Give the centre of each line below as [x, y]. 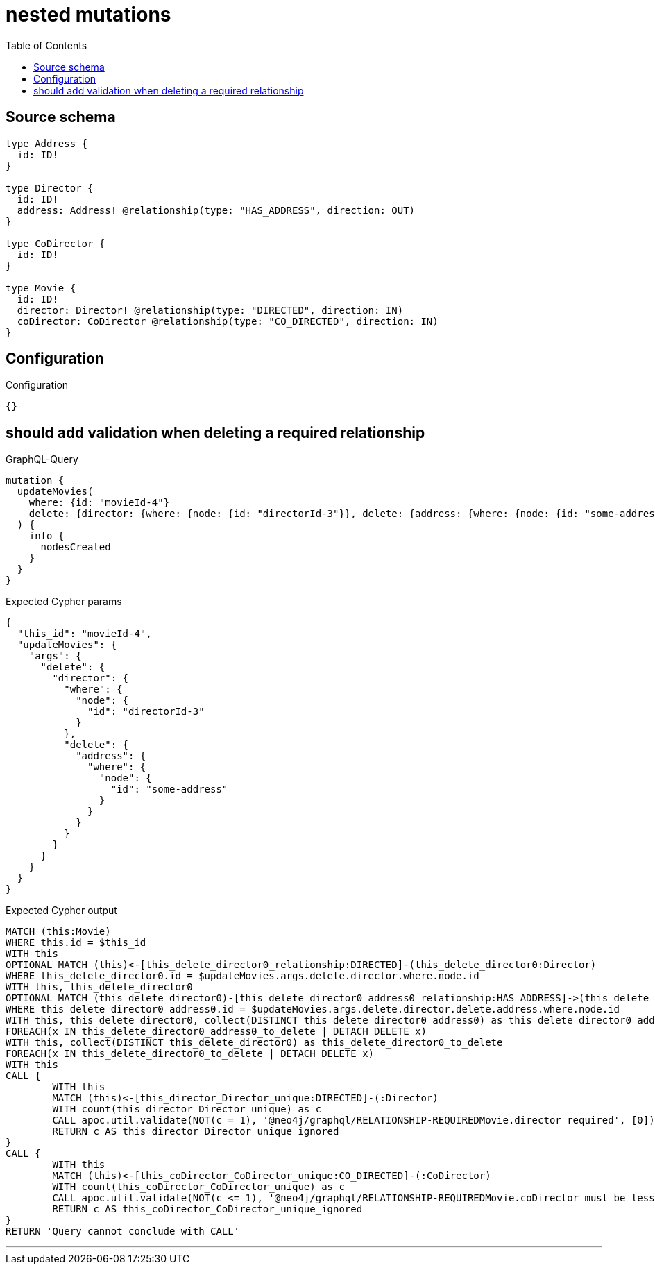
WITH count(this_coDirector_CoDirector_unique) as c [198, 1187]
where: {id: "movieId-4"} [99, 503]
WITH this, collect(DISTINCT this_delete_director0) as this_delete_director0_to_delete [254, 1043]
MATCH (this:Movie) [58, 932]
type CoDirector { [56, 243]
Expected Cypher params [64, 602]
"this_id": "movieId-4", [84, 634]
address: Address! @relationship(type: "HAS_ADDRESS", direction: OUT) [216, 210]
